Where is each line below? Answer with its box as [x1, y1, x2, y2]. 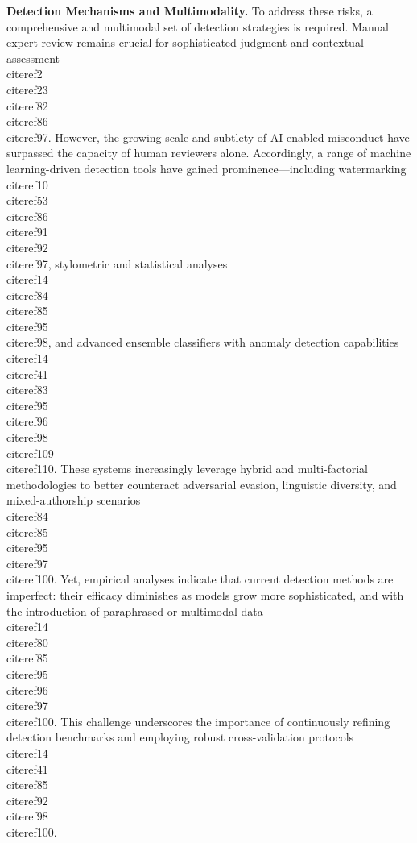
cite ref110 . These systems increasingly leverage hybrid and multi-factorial [6, 460, 368, 477]
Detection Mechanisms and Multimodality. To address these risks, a [6, 2, 373, 19]
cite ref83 [6, 381, 48, 398]
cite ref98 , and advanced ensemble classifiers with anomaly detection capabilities [6, 334, 399, 351]
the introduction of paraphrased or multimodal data [6, 602, 263, 619]
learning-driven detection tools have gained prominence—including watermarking [6, 160, 407, 176]
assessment [6, 49, 60, 66]
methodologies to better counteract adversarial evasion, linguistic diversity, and [6, 475, 397, 492]
